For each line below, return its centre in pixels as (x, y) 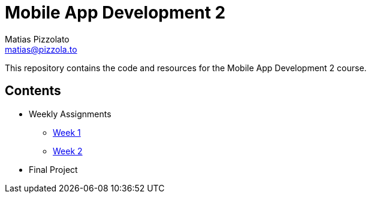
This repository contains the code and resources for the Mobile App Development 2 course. (186, 68)
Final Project (53, 169)
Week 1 (67, 132)
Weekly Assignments (70, 114)
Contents (33, 91)
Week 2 (68, 151)
